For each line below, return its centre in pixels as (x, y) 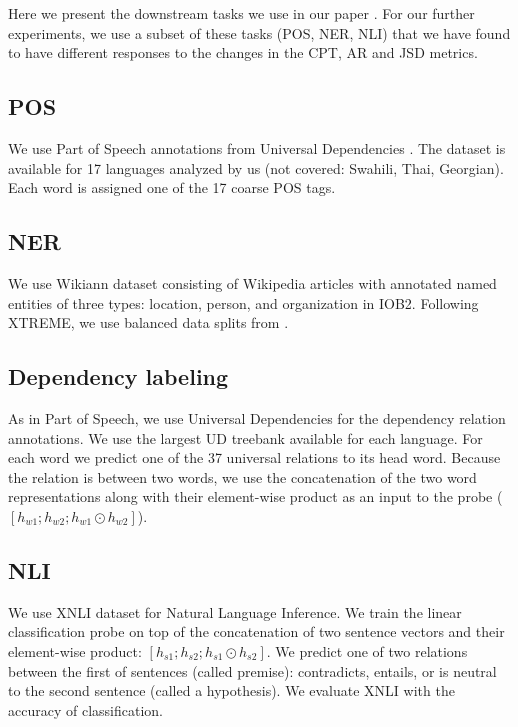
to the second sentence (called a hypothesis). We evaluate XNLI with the (231, 690)
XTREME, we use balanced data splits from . (148, 322)
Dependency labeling (118, 376)
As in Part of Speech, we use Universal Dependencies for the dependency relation (257, 417)
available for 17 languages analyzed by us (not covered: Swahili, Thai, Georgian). (256, 167)
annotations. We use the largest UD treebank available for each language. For (245, 437)
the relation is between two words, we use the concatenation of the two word (242, 476)
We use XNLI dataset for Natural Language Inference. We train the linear (235, 611)
